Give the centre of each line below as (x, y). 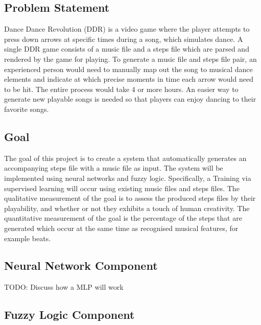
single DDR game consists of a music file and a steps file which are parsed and (127, 49)
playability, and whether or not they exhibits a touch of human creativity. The (127, 208)
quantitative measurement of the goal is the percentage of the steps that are (123, 218)
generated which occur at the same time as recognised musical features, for (121, 228)
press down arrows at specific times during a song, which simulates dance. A (124, 39)
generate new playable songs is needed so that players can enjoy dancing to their (130, 99)
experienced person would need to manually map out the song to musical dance (128, 69)
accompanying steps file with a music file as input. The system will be (114, 168)
